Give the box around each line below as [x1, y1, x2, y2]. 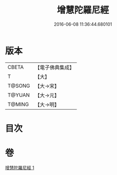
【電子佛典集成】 [35, 64, 75, 71]
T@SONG [7, 82, 31, 89]
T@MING [7, 101, 29, 108]
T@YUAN [7, 91, 30, 98]
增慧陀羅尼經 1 [5, 165, 35, 171]
